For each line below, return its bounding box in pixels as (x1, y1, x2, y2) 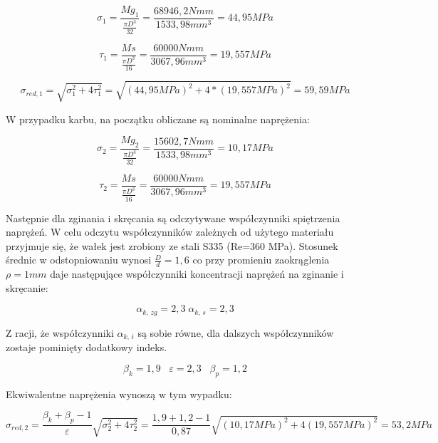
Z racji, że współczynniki (6, 325, 114, 340)
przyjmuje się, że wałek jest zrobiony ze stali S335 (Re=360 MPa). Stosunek (6, 238, 338, 253)
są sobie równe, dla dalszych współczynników (137, 325, 334, 340)
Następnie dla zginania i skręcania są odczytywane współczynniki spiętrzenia (6, 210, 340, 225)
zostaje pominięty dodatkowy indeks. (6, 340, 167, 355)
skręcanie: (6, 280, 48, 295)
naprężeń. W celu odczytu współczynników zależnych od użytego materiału (6, 224, 334, 239)
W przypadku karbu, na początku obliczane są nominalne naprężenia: (6, 111, 310, 126)
